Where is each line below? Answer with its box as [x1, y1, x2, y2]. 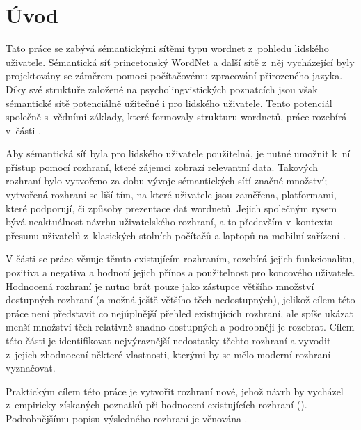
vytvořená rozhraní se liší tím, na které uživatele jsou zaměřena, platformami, [6, 187, 337, 202]
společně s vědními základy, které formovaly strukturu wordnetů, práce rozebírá [6, 109, 347, 124]
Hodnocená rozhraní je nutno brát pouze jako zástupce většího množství [6, 278, 314, 293]
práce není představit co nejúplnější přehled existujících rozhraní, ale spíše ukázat [6, 305, 353, 320]
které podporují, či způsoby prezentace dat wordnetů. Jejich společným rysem [6, 200, 337, 215]
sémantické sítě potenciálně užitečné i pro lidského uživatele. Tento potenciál [6, 95, 332, 110]
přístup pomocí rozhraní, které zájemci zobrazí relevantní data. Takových [6, 159, 319, 174]
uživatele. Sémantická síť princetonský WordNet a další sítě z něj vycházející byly [6, 54, 355, 69]
